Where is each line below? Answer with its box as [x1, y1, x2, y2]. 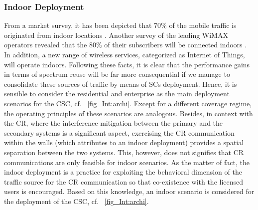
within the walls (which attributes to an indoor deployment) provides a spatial [4, 137, 244, 148]
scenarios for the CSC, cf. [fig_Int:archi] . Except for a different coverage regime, [4, 98, 252, 108]
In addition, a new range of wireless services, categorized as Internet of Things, [4, 49, 245, 59]
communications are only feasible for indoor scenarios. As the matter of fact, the [4, 157, 250, 167]
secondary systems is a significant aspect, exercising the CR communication [4, 127, 235, 138]
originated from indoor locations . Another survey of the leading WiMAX [4, 29, 228, 40]
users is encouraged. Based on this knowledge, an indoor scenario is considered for [4, 186, 255, 197]
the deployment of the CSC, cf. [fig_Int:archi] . [4, 196, 149, 206]
